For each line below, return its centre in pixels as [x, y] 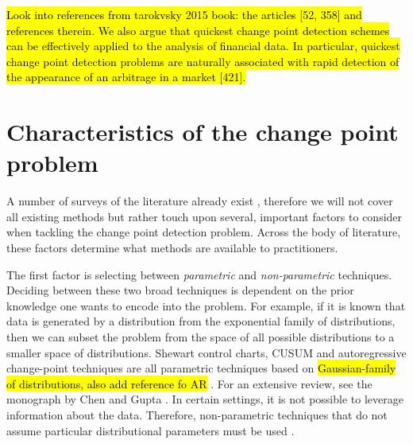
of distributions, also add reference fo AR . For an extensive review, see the [189, 383]
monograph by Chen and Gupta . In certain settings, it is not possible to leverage [205, 399]
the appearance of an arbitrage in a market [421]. [126, 77]
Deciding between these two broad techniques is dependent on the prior [180, 290]
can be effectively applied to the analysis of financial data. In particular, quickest [203, 46]
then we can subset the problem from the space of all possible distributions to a [201, 337]
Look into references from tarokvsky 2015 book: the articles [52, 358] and [184, 14]
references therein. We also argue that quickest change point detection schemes [198, 30]
